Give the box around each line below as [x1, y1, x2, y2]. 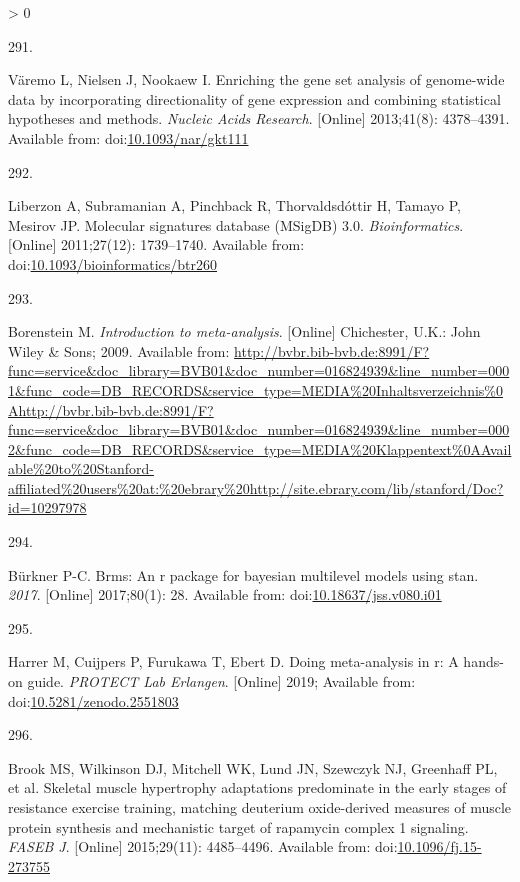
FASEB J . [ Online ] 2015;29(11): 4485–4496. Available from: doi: [8, 836, 398, 857]
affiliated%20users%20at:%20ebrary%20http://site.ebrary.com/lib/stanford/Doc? [8, 477, 504, 498]
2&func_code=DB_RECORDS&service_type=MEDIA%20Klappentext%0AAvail [8, 438, 512, 459]
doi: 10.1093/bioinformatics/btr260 [8, 253, 218, 274]
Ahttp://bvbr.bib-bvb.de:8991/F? [8, 399, 214, 420]
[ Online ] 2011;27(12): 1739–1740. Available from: [8, 234, 305, 255]
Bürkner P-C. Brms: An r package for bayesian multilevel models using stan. [8, 564, 479, 585]
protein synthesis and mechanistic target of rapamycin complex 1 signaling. [8, 816, 469, 837]
